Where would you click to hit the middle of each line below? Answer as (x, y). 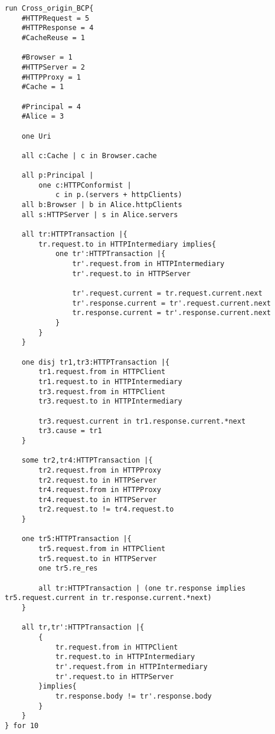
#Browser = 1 (47, 58)
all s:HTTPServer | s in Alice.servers (100, 214)
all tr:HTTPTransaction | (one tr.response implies (142, 588)
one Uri (36, 136)
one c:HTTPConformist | (85, 185)
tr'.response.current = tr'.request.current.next (172, 303)
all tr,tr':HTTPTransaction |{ (83, 627)
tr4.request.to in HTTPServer (98, 499)
